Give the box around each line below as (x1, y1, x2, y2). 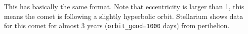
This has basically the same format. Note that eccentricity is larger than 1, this (4, 1, 244, 11)
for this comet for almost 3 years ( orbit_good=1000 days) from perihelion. (4, 20, 230, 31)
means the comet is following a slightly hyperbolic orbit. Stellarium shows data (4, 11, 243, 21)
